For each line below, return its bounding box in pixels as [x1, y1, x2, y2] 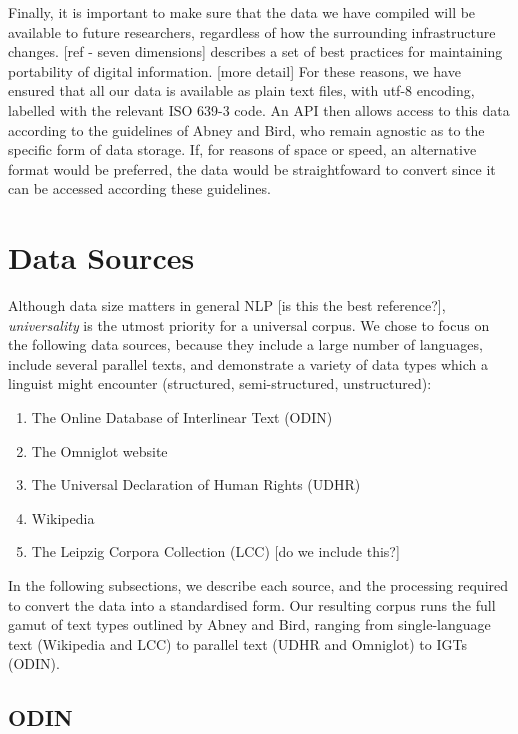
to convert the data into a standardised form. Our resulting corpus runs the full [8, 594, 496, 615]
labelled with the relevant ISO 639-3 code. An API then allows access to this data [8, 99, 510, 120]
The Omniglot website [31, 440, 168, 461]
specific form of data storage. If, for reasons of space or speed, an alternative [8, 139, 477, 160]
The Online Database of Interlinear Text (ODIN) [31, 407, 333, 428]
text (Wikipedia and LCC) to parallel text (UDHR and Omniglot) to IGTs [8, 633, 467, 654]
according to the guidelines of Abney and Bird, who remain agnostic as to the [8, 119, 485, 140]
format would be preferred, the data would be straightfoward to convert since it [8, 158, 496, 179]
